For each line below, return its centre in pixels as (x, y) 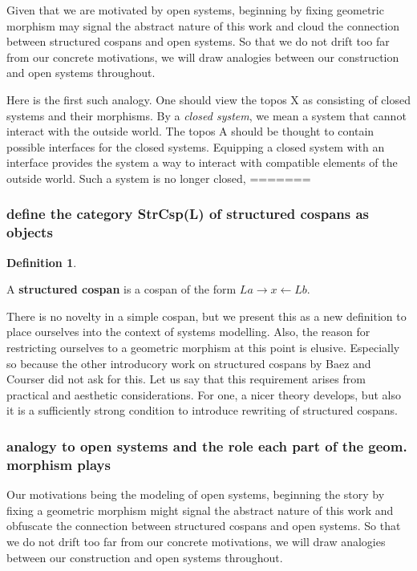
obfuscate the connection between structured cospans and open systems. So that (204, 526)
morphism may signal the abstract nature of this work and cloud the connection (203, 25)
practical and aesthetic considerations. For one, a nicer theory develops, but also (204, 394)
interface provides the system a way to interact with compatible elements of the (202, 162)
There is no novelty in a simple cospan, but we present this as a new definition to (206, 316)
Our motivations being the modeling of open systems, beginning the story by (196, 494)
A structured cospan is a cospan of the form (121, 289)
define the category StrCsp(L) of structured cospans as (188, 214)
